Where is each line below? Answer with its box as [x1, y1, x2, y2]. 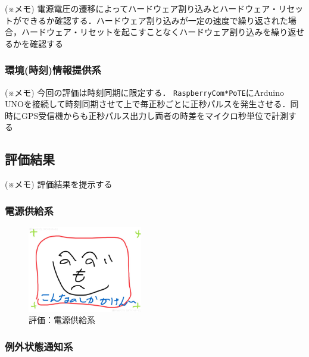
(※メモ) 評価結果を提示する [5, 178, 113, 190]
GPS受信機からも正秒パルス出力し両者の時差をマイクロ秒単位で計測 [21, 109, 289, 121]
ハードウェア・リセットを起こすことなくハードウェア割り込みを [21, 26, 271, 38]
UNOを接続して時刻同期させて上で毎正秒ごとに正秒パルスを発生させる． [5, 98, 291, 110]
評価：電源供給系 [29, 314, 95, 326]
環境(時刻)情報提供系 [5, 62, 101, 77]
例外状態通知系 [5, 339, 73, 353]
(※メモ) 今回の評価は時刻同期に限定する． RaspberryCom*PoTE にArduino [5, 86, 285, 98]
